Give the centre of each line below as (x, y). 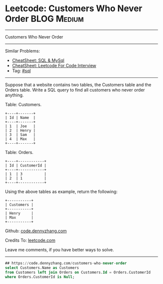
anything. (15, 95)
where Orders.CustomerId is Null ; (40, 277)
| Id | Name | (20, 117)
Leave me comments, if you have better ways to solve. (59, 249)
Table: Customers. (23, 104)
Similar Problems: (23, 51)
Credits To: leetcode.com (30, 240)
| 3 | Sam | (20, 134)
